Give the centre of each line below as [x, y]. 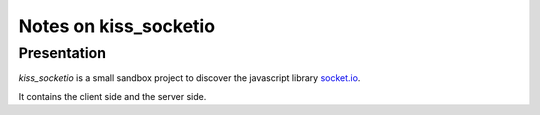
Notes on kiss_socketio [116, 26]
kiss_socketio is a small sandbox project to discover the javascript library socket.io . [189, 78]
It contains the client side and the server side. [112, 96]
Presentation [62, 53]
